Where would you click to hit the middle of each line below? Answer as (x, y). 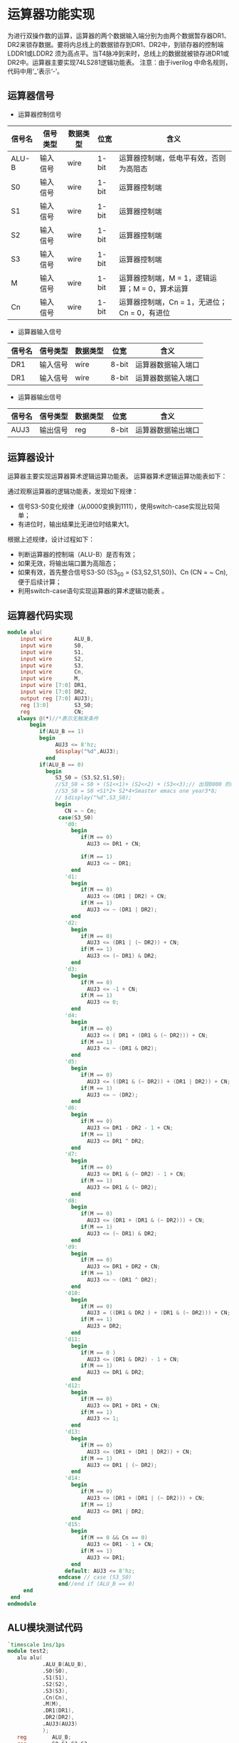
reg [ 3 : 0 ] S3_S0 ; (57, 705)
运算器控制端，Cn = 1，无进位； (173, 302)
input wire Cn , (52, 672)
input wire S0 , (52, 645)
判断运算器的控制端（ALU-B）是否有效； (77, 554)
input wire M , (51, 679)
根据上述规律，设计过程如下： (51, 539)
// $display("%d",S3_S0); (94, 798)
